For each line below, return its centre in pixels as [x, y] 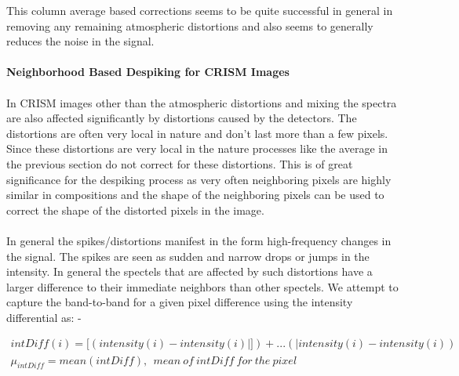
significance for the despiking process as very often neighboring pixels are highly [199, 179]
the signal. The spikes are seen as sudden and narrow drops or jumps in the [188, 256]
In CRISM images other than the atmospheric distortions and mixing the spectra [202, 102]
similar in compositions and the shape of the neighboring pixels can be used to [195, 195]
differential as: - [44, 317]
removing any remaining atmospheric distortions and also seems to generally [190, 25]
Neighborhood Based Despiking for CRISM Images [148, 72]
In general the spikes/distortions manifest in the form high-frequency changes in [199, 240]
